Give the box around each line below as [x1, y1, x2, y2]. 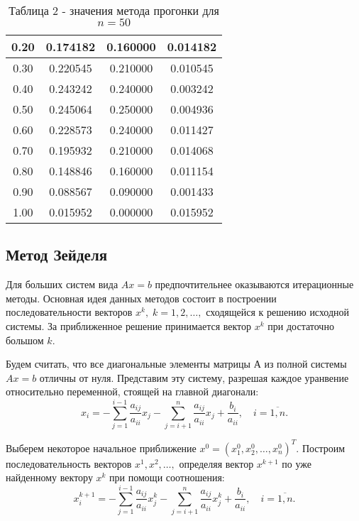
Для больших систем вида [6, 277, 118, 292]
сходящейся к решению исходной [206, 305, 350, 319]
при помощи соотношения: [109, 470, 225, 485]
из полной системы [264, 356, 347, 371]
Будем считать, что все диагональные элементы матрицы [6, 356, 250, 371]
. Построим [296, 440, 346, 455]
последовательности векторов [6, 305, 133, 319]
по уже [282, 456, 312, 471]
